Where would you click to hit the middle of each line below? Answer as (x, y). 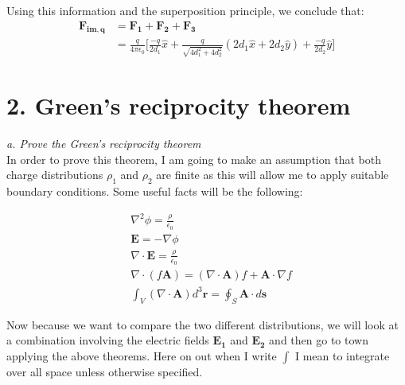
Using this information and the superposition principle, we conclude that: (185, 10)
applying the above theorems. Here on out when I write (142, 355)
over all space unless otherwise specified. (105, 371)
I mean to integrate (342, 355)
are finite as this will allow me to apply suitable (273, 175)
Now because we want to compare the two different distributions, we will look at (203, 324)
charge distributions (55, 175)
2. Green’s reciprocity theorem (179, 105)
